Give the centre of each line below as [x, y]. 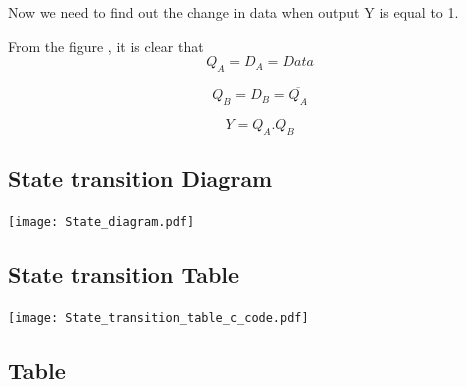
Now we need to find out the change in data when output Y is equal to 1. [233, 12]
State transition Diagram [140, 178]
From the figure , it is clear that [106, 45]
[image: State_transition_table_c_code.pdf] [158, 317]
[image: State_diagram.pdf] [101, 222]
